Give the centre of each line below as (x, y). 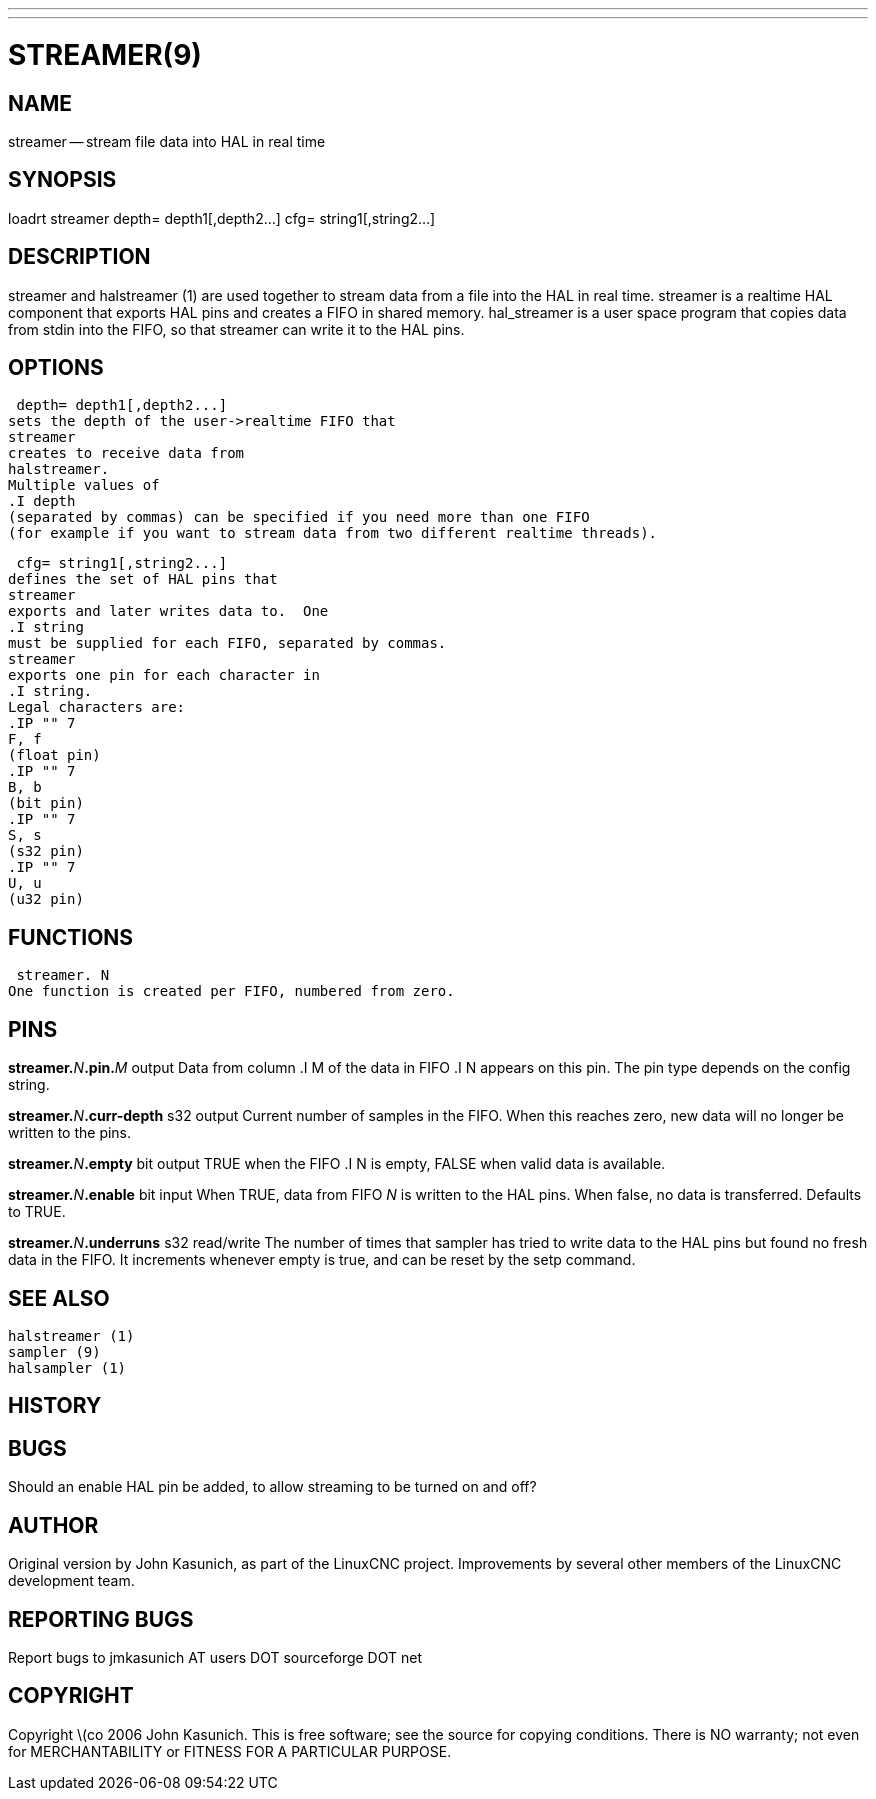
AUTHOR (53, 1525)
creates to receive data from (126, 453)
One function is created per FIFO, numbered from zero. (231, 991)
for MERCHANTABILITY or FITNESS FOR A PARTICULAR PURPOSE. (230, 1751)
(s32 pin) (46, 851)
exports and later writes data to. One (168, 611)
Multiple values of (84, 485)
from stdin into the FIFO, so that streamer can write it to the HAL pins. (236, 329)
